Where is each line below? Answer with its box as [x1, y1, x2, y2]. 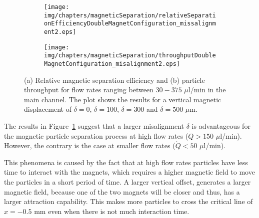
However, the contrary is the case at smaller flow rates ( [4, 140, 175, 151]
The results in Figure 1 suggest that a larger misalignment [4, 120, 184, 131]
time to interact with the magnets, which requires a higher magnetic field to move [4, 167, 255, 177]
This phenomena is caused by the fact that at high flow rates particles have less [4, 157, 248, 167]
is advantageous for [191, 120, 250, 131]
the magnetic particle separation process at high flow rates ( [4, 130, 188, 141]
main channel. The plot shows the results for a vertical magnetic [24, 94, 221, 104]
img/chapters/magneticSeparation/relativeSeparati [44, 11, 216, 19]
